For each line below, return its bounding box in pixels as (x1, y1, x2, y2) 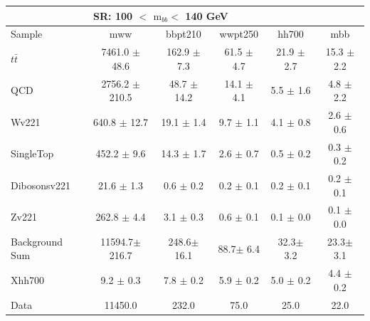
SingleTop (11, 146, 54, 161)
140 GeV (185, 8, 228, 23)
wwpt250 (219, 26, 259, 41)
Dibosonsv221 (11, 177, 70, 192)
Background (11, 233, 63, 248)
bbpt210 (166, 26, 201, 41)
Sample (11, 26, 43, 41)
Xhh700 (11, 273, 45, 288)
